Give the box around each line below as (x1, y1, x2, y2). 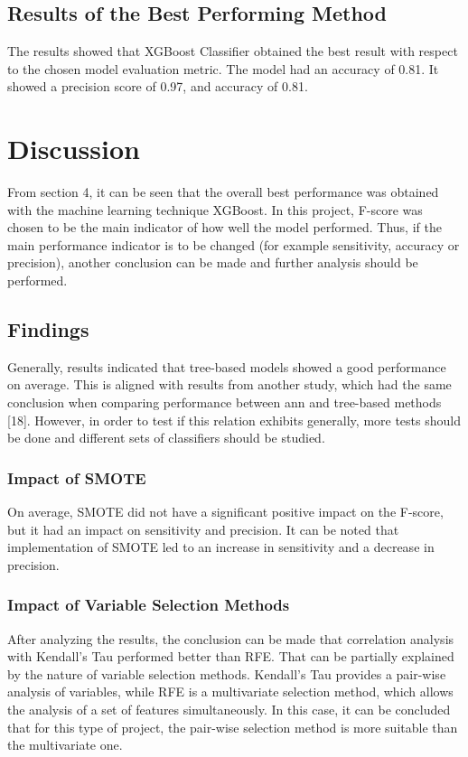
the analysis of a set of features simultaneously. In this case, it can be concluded (7, 700, 451, 719)
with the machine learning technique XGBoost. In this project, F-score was (7, 200, 423, 219)
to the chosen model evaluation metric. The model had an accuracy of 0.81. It (7, 59, 439, 78)
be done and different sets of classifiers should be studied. (7, 428, 325, 447)
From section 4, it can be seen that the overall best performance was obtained (7, 182, 439, 201)
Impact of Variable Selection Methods (7, 593, 290, 616)
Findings (7, 315, 89, 343)
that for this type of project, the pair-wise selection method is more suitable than (7, 717, 458, 736)
